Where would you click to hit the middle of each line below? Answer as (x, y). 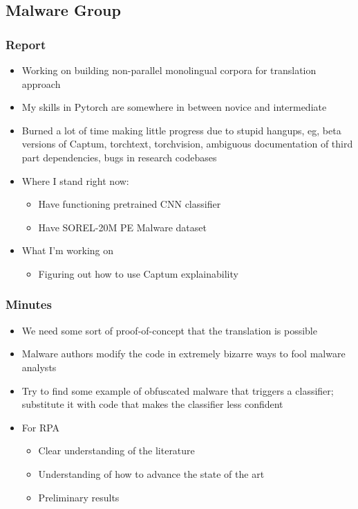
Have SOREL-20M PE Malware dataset (122, 227)
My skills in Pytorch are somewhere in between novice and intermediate (174, 107)
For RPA (41, 427)
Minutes (29, 304)
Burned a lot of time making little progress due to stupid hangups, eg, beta (181, 130)
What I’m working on (68, 250)
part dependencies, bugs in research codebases (119, 157)
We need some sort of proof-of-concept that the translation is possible (169, 330)
